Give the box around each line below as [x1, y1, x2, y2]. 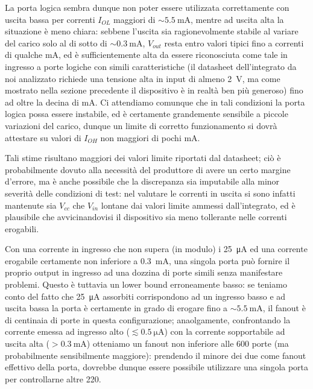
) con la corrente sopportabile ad [164, 325, 285, 338]
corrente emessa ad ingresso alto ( [5, 325, 130, 338]
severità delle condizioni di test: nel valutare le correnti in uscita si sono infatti [5, 186, 296, 199]
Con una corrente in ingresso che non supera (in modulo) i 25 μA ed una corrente [5, 242, 308, 255]
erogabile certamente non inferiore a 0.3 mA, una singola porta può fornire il [5, 254, 290, 267]
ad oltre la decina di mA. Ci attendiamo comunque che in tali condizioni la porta [5, 95, 305, 108]
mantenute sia [5, 198, 57, 211]
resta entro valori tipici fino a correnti [164, 36, 304, 49]
